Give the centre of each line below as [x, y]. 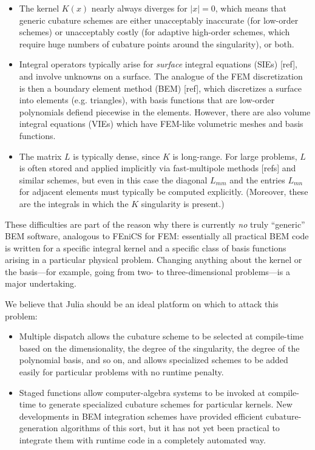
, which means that [251, 8]
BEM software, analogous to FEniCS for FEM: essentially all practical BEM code [157, 236]
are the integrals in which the [74, 203]
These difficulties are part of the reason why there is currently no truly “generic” [155, 224]
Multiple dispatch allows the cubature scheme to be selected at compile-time [161, 336]
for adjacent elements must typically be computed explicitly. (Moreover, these [164, 192]
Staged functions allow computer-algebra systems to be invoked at [142, 392]
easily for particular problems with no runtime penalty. [121, 372]
